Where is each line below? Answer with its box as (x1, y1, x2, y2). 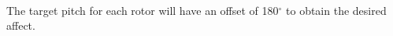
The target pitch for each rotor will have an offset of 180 (6, 2, 279, 18)
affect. (6, 17, 35, 34)
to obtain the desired (286, 2, 387, 18)
